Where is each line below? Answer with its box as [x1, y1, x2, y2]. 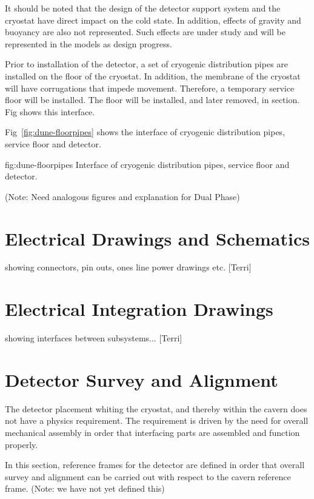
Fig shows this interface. [5, 105, 95, 118]
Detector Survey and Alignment [5, 367, 278, 392]
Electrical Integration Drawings [5, 296, 273, 321]
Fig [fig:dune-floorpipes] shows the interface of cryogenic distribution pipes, [5, 126, 286, 138]
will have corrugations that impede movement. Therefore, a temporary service [5, 81, 295, 94]
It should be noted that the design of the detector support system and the [5, 2, 281, 14]
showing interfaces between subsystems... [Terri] [5, 332, 182, 344]
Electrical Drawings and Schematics [5, 226, 310, 250]
